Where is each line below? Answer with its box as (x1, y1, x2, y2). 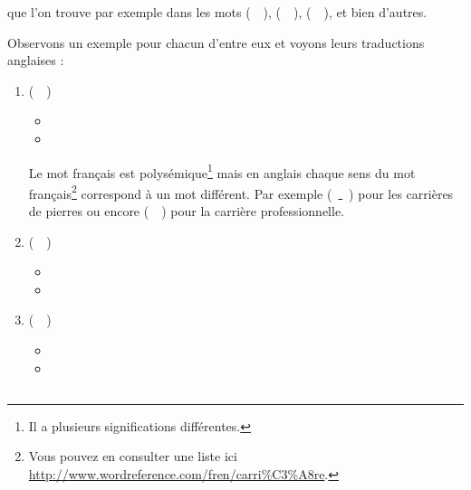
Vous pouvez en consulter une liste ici (28, 447, 237, 466)
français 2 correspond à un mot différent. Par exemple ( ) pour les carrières (28, 181, 454, 203)
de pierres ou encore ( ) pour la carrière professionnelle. (28, 202, 345, 221)
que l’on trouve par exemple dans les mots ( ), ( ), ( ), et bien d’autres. (7, 3, 428, 21)
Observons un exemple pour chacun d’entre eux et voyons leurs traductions (7, 33, 425, 52)
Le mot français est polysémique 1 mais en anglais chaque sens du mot (28, 160, 416, 182)
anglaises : (7, 51, 64, 70)
